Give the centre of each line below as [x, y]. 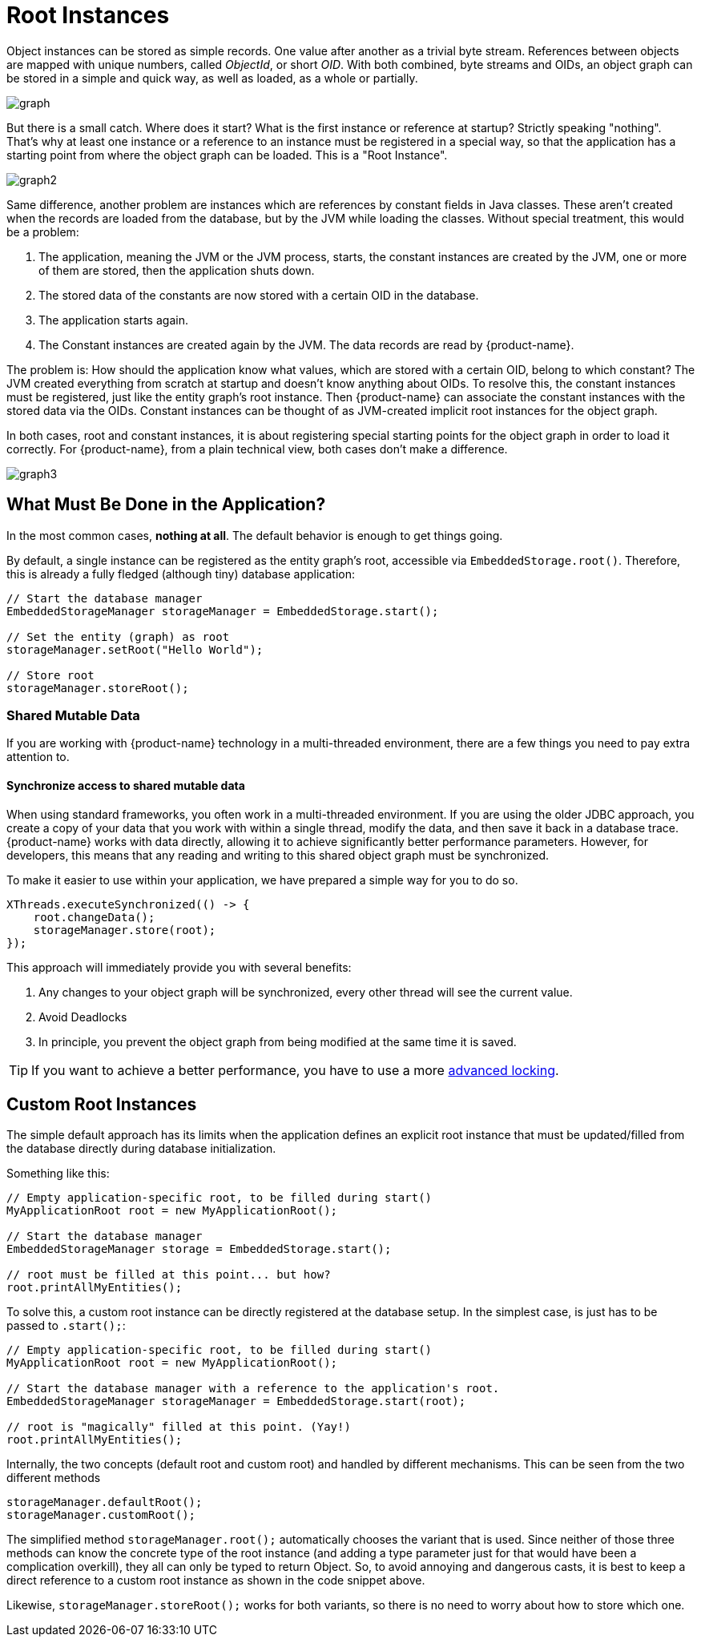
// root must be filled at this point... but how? [169, 1275]
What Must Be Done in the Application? [166, 505]
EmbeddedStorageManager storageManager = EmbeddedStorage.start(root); [236, 1401]
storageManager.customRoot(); [101, 1515]
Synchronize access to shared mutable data [126, 785]
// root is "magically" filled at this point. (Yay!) [179, 1427]
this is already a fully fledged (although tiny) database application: [181, 574]
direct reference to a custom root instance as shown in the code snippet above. [216, 1581]
